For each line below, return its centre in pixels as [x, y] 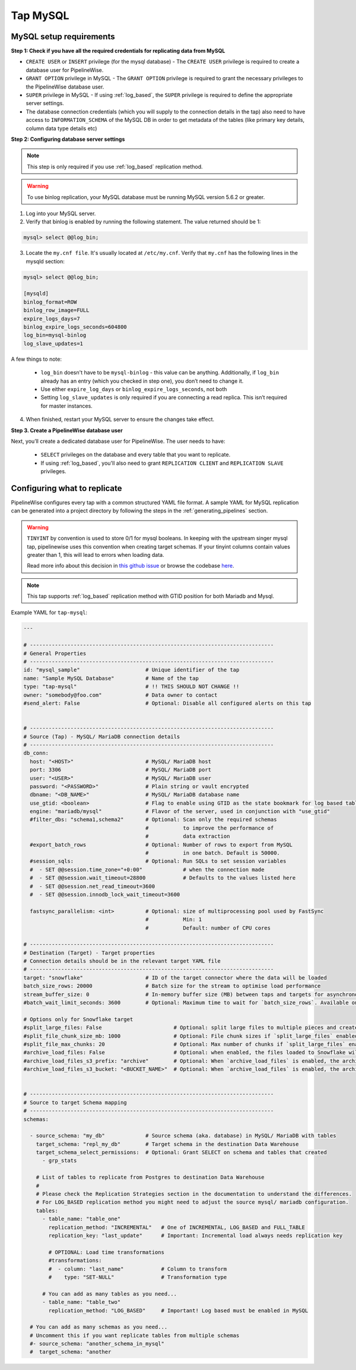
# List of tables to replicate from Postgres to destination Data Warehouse [150, 1177]
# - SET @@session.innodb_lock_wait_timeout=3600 [105, 894]
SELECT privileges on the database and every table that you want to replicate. [136, 455]
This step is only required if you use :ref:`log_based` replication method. [115, 166]
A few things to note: [36, 359]
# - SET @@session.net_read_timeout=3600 [93, 886]
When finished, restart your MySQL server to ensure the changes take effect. [120, 420]
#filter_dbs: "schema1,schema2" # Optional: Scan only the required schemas [153, 820]
